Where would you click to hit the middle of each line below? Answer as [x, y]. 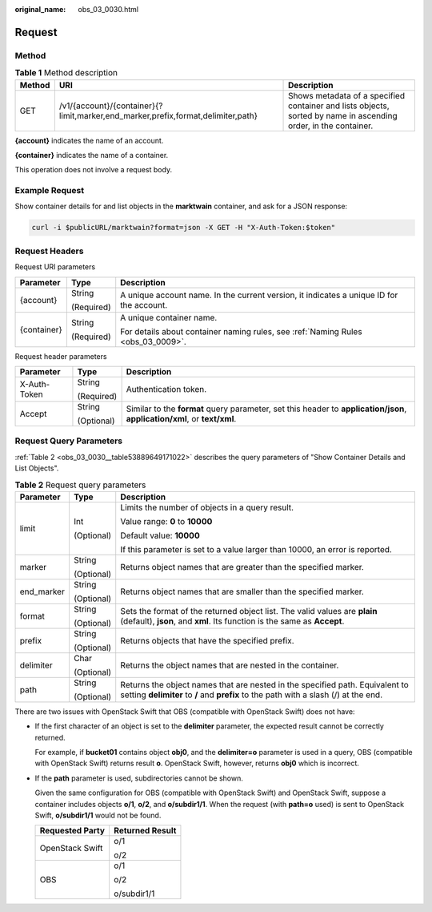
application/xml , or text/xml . [181, 418]
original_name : [40, 9]
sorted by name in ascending [343, 115]
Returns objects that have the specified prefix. [208, 640]
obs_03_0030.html [108, 9]
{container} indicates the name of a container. [92, 155]
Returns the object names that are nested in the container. [230, 665]
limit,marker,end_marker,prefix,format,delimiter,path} [158, 115]
